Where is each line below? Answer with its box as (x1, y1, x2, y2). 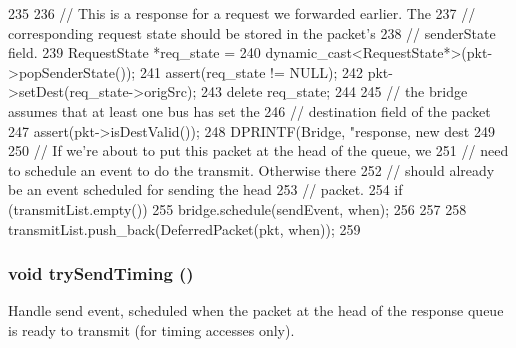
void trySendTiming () (8, 261, 194, 286)
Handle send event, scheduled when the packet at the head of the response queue (8, 300, 504, 321)
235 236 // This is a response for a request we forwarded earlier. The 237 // (8, 3, 476, 23)
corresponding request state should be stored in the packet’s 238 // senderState (8, 22, 496, 43)
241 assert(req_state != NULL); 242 (139, 61, 364, 82)
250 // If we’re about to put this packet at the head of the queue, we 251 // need (8, 140, 509, 161)
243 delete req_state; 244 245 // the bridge (201, 81, 468, 102)
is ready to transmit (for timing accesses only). (8, 319, 295, 340)
